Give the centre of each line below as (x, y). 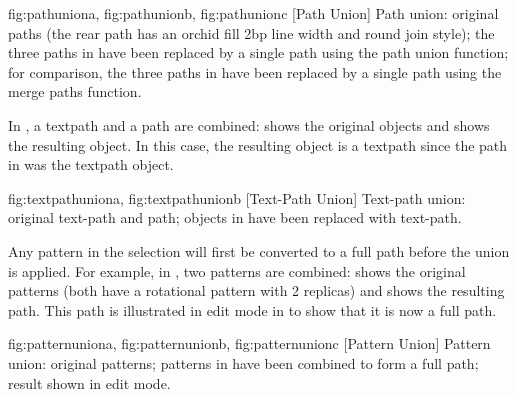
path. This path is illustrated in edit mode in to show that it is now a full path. (252, 309)
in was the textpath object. (91, 164)
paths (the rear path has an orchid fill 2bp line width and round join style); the (251, 32)
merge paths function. (75, 91)
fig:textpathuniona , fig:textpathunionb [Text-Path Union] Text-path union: (237, 197)
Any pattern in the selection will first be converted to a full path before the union (259, 250)
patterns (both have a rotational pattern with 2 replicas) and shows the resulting (256, 290)
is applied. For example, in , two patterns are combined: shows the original (237, 270)
